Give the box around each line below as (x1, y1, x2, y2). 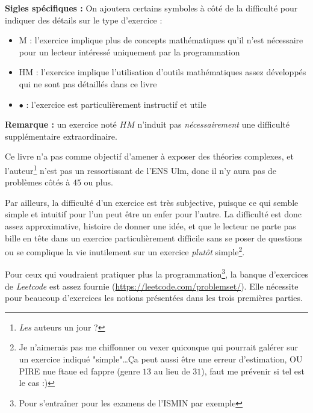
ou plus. (84, 176, 113, 188)
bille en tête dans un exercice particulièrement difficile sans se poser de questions (5, 231, 303, 244)
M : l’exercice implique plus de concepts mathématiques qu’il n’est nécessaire (19, 34, 303, 46)
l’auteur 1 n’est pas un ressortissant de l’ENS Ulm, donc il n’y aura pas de (5, 162, 276, 176)
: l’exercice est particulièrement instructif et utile (26, 98, 206, 110)
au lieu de (153, 364, 190, 377)
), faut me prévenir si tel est (201, 364, 305, 377)
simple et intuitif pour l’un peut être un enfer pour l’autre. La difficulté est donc (5, 208, 302, 220)
